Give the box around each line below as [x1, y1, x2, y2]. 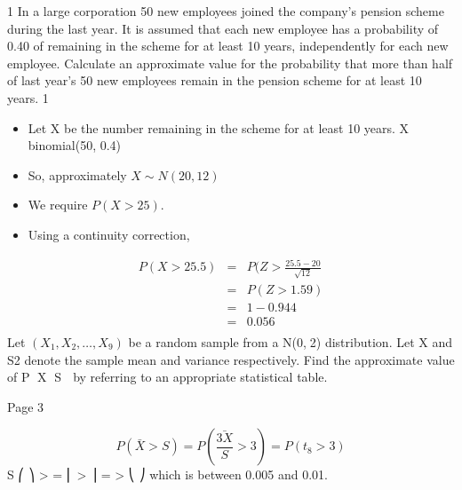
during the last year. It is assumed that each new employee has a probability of [7, 19, 439, 37]
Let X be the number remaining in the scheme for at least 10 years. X [28, 118, 410, 137]
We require [28, 195, 88, 214]
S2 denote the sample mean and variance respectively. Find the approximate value [7, 350, 455, 368]
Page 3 [7, 397, 44, 415]
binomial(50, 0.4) [28, 136, 122, 154]
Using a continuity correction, [28, 225, 190, 243]
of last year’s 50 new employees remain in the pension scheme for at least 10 [7, 71, 422, 90]
